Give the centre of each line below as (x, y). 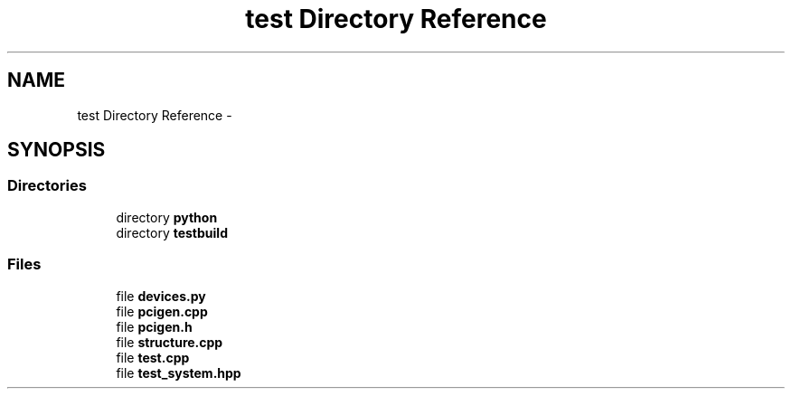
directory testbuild (172, 232)
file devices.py (161, 296)
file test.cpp (153, 357)
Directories (47, 186)
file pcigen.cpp (162, 311)
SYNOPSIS (57, 150)
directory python (167, 217)
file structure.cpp (170, 342)
